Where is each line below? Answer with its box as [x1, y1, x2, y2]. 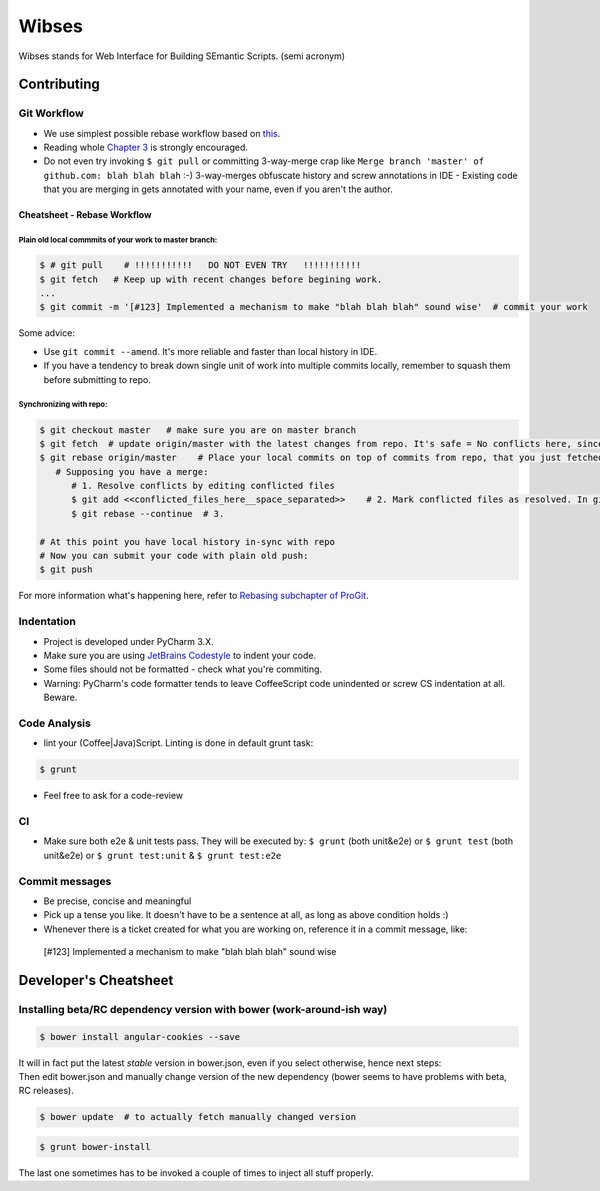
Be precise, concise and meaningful [43, 895, 192, 907]
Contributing [18, 76, 100, 93]
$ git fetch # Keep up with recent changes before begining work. [39, 273, 383, 285]
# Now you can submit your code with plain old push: [39, 550, 309, 562]
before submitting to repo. [43, 373, 152, 385]
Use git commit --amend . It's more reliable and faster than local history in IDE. [43, 345, 378, 357]
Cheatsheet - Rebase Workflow [18, 209, 152, 221]
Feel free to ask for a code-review [43, 790, 184, 802]
